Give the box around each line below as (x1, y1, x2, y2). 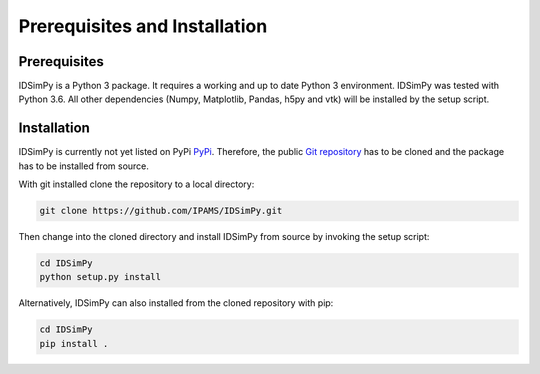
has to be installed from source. (18, 160, 150, 172)
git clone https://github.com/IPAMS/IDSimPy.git (39, 205, 283, 217)
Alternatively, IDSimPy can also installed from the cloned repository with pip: (18, 297, 334, 309)
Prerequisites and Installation (18, 15, 268, 37)
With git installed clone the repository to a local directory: (18, 178, 255, 190)
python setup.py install (39, 271, 162, 283)
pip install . (39, 338, 109, 349)
